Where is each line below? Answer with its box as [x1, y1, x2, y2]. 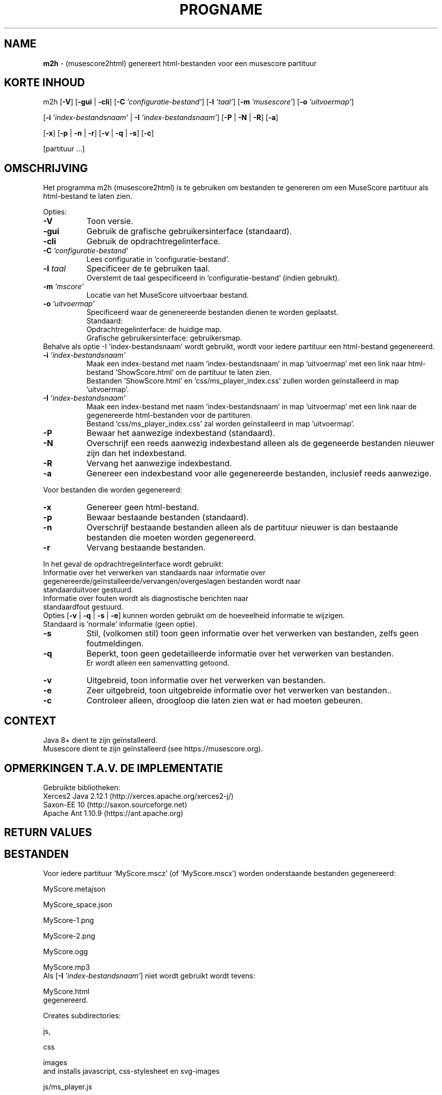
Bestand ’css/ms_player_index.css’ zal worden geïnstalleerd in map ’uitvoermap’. [86, 419, 355, 428]
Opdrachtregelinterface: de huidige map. [86, 325, 222, 334]
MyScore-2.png [43, 932, 95, 941]
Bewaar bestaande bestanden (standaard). [86, 512, 249, 523]
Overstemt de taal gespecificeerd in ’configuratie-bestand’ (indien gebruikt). [86, 273, 340, 283]
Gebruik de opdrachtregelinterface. [86, 236, 220, 247]
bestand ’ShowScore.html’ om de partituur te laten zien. [86, 368, 271, 377]
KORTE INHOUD [4, 76, 85, 89]
